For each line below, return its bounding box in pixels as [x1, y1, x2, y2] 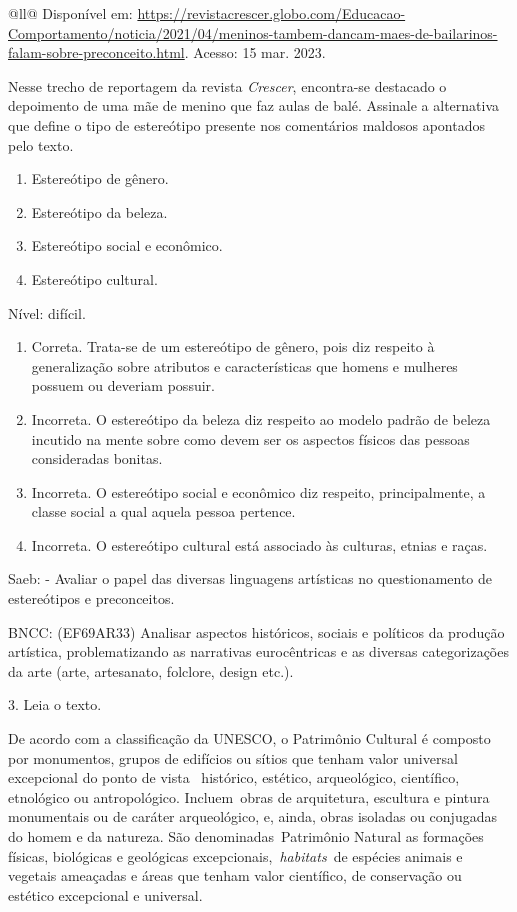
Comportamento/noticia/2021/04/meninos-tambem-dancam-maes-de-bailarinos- [8, 22, 498, 43]
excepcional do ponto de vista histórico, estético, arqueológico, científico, [8, 767, 460, 788]
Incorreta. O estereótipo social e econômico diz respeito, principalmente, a [31, 481, 486, 502]
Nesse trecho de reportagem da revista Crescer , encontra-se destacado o [8, 75, 447, 96]
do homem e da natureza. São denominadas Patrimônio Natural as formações [8, 826, 484, 846]
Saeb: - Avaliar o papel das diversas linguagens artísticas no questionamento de [8, 568, 493, 589]
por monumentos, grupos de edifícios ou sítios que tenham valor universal [8, 747, 458, 768]
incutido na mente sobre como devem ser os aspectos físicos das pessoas [31, 428, 470, 449]
